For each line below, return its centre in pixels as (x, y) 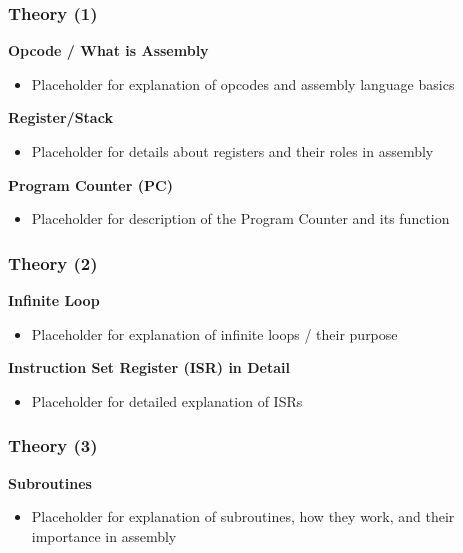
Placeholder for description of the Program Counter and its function (240, 218)
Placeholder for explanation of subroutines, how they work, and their (243, 516)
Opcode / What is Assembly (108, 50)
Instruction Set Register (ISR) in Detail (149, 367)
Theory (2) (53, 262)
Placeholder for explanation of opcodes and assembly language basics (243, 83)
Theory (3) (53, 445)
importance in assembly (104, 535)
